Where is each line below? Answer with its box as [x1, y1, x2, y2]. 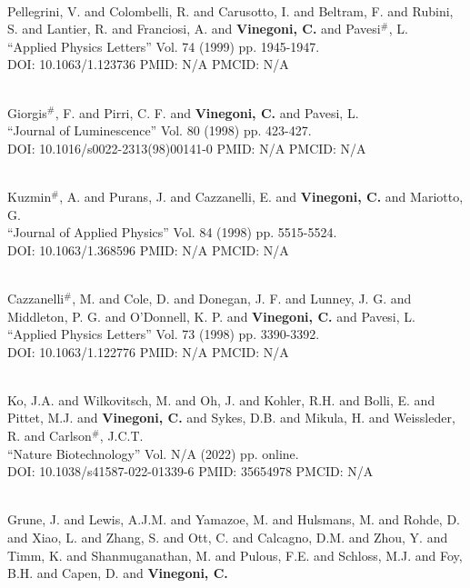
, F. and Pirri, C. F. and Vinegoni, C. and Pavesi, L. [55, 103, 359, 122]
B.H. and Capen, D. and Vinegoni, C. [7, 563, 228, 583]
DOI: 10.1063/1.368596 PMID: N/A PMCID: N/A [7, 240, 289, 259]
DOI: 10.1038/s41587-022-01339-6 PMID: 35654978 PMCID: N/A [7, 462, 374, 481]
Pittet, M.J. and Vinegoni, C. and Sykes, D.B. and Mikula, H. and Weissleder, [7, 408, 455, 427]
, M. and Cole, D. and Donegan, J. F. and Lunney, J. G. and [72, 288, 412, 307]
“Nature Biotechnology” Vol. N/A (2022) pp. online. [7, 443, 299, 463]
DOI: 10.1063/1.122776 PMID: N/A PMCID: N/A [7, 342, 289, 361]
